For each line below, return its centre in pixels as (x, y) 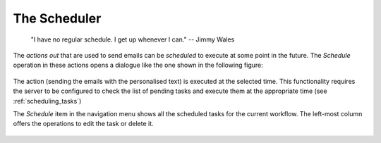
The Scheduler (57, 18)
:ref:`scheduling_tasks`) (47, 101)
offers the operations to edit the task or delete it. (84, 124)
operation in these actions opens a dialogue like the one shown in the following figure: (138, 65)
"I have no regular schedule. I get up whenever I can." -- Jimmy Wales (133, 39)
